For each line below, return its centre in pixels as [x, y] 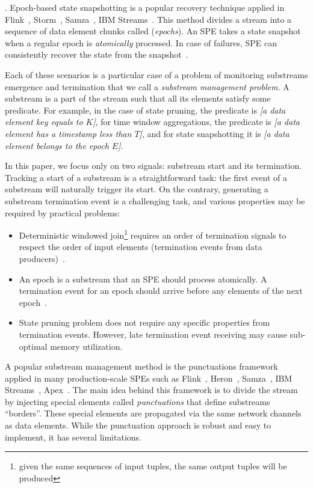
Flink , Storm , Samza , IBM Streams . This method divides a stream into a [148, 19]
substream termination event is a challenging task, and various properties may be [155, 200]
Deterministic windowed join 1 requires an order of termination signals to [153, 234]
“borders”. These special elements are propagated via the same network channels [153, 413]
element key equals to [44, 122]
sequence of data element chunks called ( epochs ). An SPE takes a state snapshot [153, 31]
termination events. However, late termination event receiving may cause [153, 334]
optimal [33, 346]
